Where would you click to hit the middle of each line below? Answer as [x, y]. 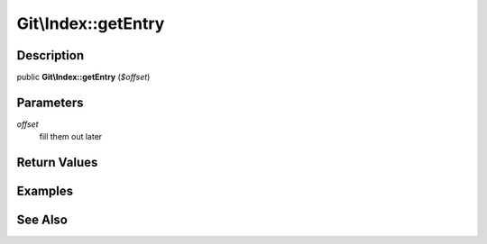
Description [51, 55]
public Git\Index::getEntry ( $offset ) [83, 77]
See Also [42, 220]
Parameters [50, 102]
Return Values [57, 163]
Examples [45, 191]
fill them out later [71, 137]
